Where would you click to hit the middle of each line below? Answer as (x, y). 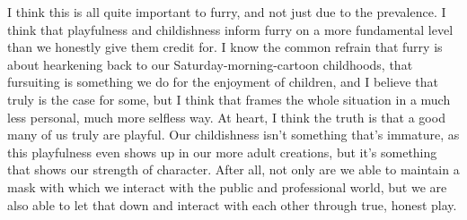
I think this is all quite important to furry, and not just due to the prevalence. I (227, 12)
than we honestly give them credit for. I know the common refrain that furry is (225, 47)
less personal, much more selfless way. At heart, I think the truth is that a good (226, 117)
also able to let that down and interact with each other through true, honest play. (232, 204)
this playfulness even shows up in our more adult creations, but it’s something (222, 152)
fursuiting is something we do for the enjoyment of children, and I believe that (223, 82)
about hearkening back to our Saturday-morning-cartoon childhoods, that (210, 64)
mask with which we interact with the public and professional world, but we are (227, 186)
